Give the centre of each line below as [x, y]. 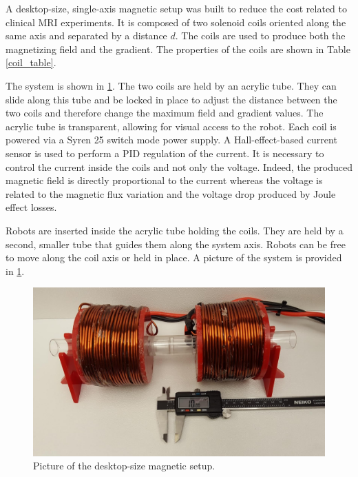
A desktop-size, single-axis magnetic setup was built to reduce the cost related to [176, 8]
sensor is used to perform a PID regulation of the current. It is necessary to [165, 153]
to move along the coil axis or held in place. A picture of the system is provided [174, 257]
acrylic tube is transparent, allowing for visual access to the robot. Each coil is [171, 126]
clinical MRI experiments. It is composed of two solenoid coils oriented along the [176, 22]
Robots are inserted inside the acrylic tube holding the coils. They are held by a [175, 230]
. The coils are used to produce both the [260, 35]
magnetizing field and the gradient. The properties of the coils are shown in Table [178, 49]
